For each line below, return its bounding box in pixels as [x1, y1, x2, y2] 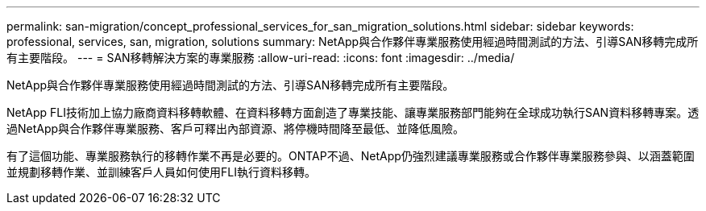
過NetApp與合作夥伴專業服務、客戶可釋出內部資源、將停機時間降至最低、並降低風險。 [6, 122, 465, 135]
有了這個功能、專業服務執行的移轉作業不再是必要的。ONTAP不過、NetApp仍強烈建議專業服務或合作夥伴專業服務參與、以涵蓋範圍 [6, 149, 695, 163]
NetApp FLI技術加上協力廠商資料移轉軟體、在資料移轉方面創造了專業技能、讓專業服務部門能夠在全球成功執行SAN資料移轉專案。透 [6, 105, 700, 119]
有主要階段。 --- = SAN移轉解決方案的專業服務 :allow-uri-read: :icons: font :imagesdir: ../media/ [6, 51, 515, 64]
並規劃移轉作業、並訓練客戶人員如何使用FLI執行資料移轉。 [6, 165, 316, 179]
